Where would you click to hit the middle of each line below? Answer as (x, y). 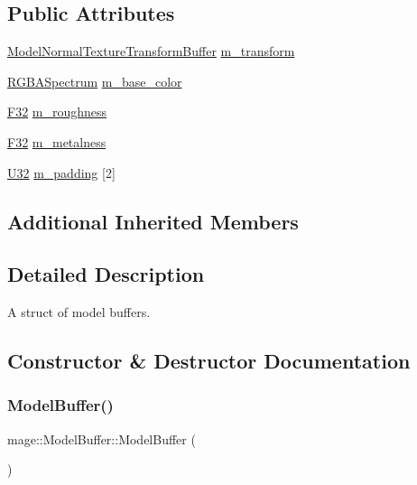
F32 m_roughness (57, 112)
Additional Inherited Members (153, 221)
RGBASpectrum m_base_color (95, 81)
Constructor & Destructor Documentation (209, 361)
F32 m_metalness (57, 141)
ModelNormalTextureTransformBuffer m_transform (151, 51)
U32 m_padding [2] (61, 172)
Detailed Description (106, 274)
